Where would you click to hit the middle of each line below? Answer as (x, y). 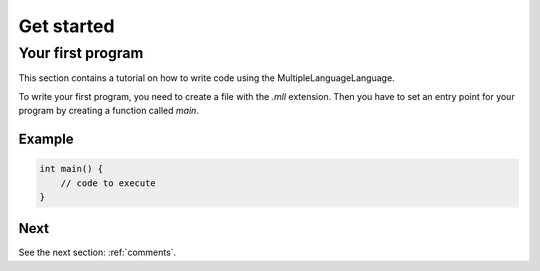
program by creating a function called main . (109, 111)
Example (46, 138)
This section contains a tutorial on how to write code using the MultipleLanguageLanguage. (206, 78)
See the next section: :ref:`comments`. (97, 252)
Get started (66, 26)
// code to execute (108, 183)
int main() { (71, 169)
